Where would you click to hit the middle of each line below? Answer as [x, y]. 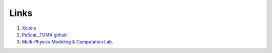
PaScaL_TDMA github [45, 34]
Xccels [29, 28]
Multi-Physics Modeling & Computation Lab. [67, 42]
